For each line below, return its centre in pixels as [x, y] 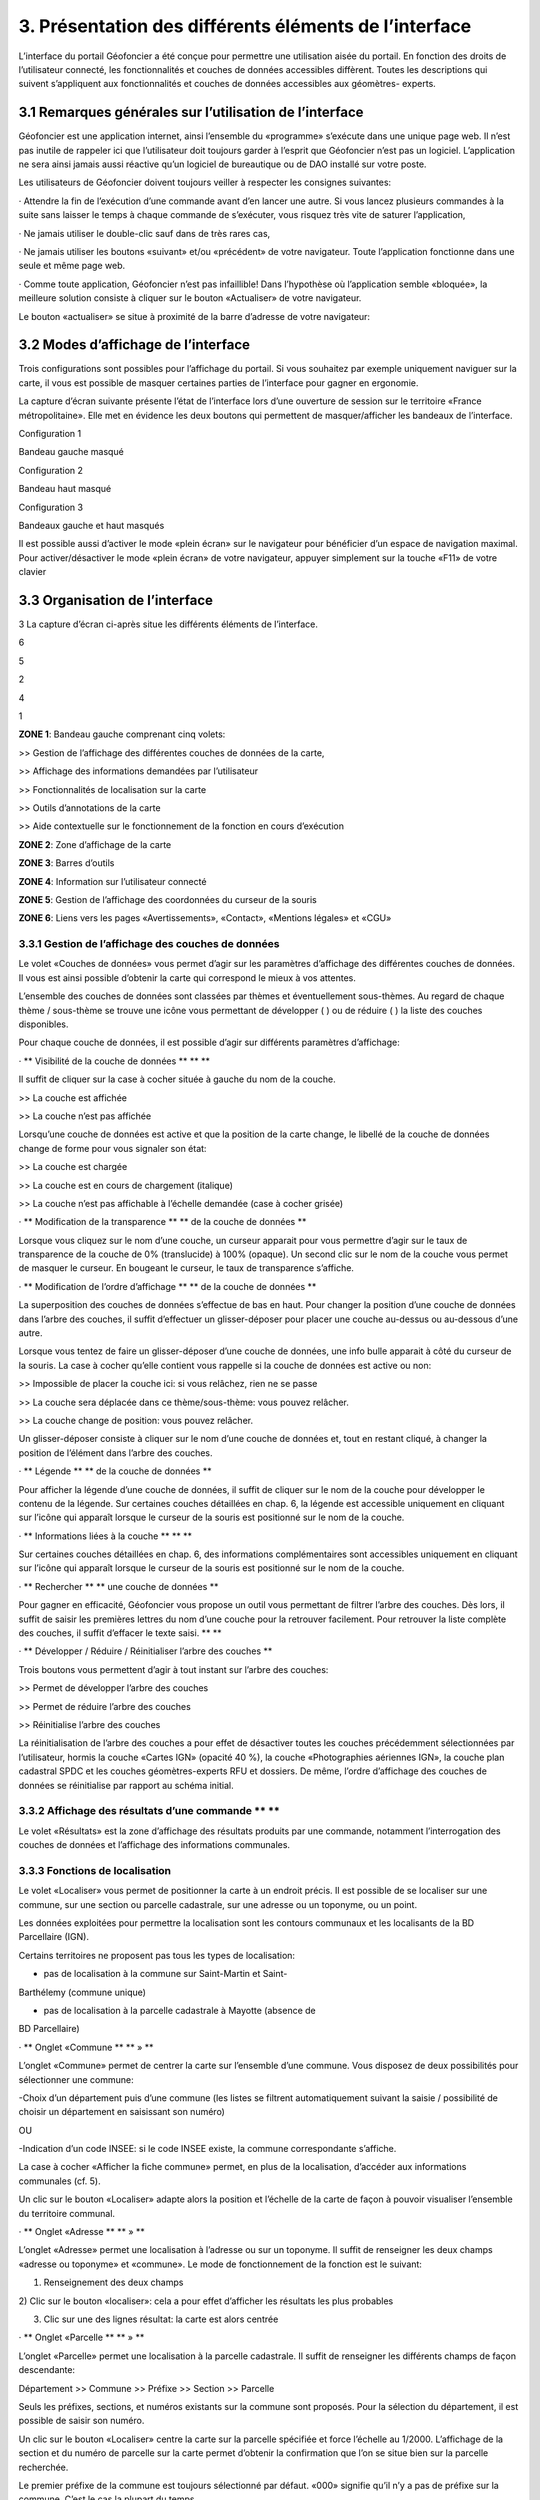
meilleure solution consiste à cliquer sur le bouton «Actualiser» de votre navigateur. [190, 298]
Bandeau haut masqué [65, 489]
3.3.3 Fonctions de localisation [95, 1870]
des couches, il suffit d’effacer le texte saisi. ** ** [120, 1633]
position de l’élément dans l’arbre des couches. [116, 1452]
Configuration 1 [50, 433]
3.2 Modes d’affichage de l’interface [134, 345]
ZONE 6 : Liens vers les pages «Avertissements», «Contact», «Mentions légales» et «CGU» [205, 918]
